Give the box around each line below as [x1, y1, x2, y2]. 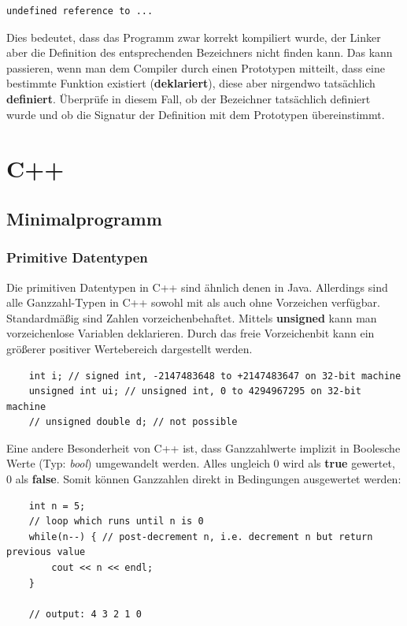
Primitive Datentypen [6, 248, 148, 267]
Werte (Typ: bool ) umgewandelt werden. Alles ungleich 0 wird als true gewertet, [6, 455, 395, 471]
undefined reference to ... [6, 6, 154, 17]
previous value [6, 546, 86, 558]
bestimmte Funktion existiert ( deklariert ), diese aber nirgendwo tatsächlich [6, 75, 376, 91]
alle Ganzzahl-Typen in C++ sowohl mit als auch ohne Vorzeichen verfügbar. [6, 294, 380, 311]
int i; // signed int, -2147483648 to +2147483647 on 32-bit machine [28, 370, 401, 382]
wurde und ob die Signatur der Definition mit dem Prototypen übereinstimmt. [6, 106, 385, 122]
